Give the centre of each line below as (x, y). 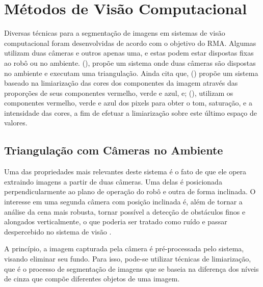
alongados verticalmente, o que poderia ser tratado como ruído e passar (116, 221)
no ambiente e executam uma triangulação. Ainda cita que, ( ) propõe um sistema (131, 73)
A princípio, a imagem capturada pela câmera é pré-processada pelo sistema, (124, 249)
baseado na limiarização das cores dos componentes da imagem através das (121, 83)
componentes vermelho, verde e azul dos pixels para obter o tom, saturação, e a (128, 103)
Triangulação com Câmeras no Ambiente (114, 150)
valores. (16, 123)
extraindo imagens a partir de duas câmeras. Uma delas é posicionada (113, 181)
